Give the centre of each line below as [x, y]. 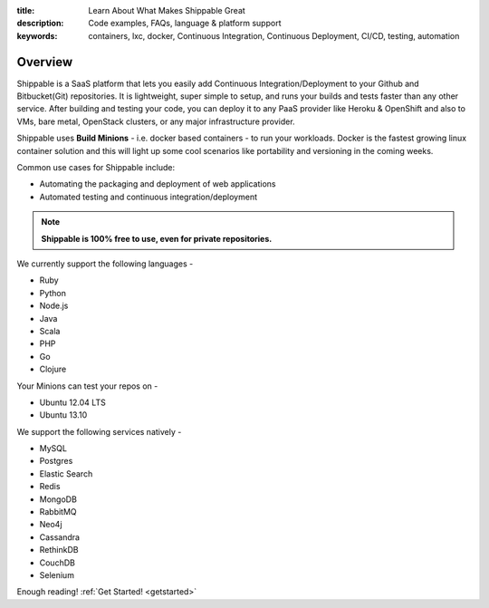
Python [53, 293]
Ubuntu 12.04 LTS [72, 402]
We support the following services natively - [99, 431]
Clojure [53, 369]
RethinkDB [59, 550]
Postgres [56, 461]
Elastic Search [66, 473]
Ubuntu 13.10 [63, 415]
